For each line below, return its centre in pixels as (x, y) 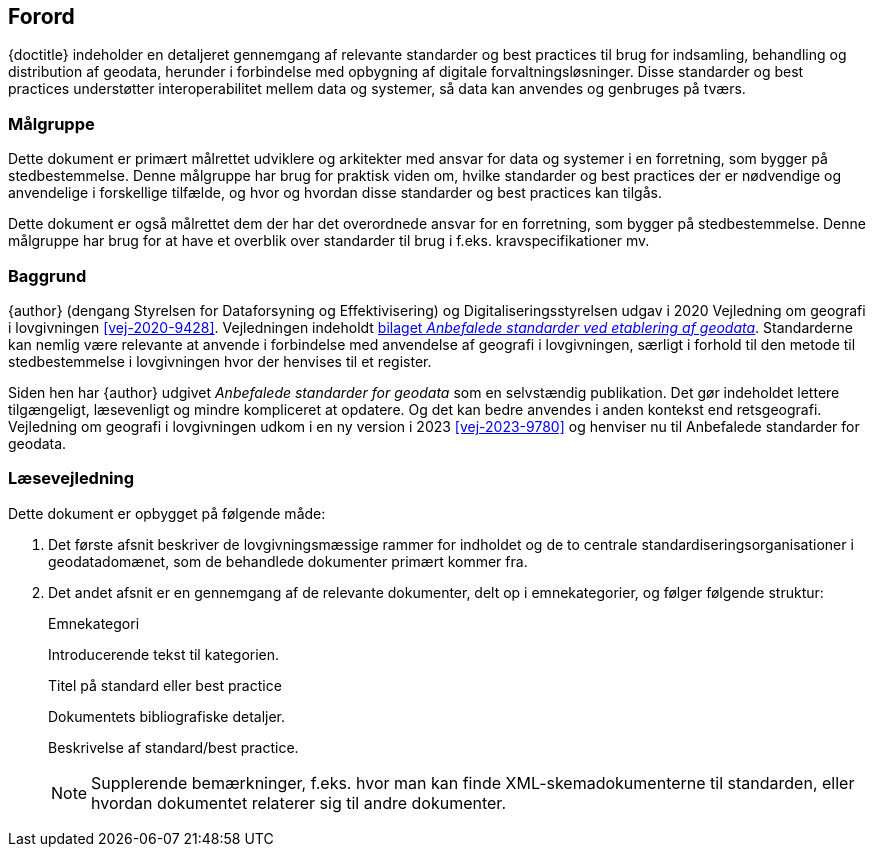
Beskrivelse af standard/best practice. (173, 747)
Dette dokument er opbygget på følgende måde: (167, 513)
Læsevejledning (71, 478)
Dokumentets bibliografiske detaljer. (167, 716)
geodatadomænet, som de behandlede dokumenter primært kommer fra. (288, 561)
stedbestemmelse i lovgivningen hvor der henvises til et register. (220, 361)
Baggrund (47, 275)
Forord (41, 16)
